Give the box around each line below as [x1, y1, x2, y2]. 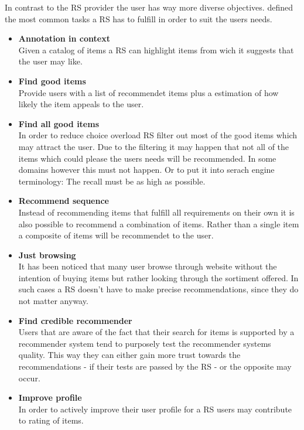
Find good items [18, 74, 86, 87]
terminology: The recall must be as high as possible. [18, 175, 206, 187]
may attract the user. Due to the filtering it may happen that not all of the [18, 140, 289, 152]
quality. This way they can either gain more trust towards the [18, 349, 241, 361]
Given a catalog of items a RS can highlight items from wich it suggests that [18, 43, 294, 56]
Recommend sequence [18, 194, 109, 207]
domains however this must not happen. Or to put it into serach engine [18, 163, 275, 176]
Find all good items [18, 117, 99, 129]
